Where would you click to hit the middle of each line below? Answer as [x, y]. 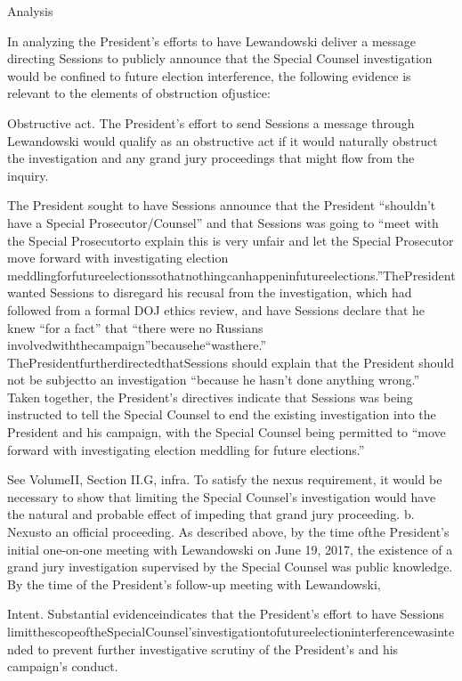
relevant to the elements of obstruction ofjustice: [139, 93]
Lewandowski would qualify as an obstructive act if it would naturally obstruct [223, 140]
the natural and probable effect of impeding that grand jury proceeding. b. [211, 514]
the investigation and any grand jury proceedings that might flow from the [211, 158]
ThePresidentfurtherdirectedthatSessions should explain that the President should [231, 362]
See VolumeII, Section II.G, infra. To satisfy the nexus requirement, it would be [225, 479]
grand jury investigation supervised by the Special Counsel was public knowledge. [230, 567]
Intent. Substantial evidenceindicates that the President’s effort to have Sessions [226, 614]
